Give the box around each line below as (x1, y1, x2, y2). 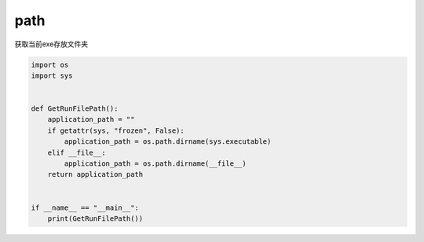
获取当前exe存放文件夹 (14, 39, 89, 49)
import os (31, 60, 69, 69)
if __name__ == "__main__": (31, 203, 139, 212)
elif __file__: (47, 148, 106, 157)
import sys (31, 71, 73, 80)
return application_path (47, 170, 144, 179)
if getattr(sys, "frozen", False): (47, 126, 185, 135)
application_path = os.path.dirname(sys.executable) (64, 137, 272, 146)
